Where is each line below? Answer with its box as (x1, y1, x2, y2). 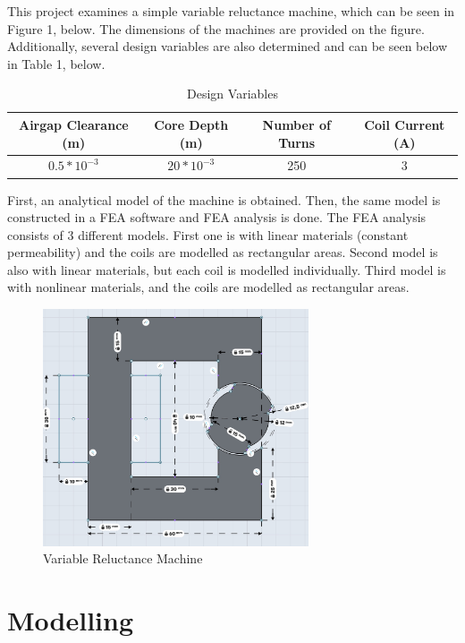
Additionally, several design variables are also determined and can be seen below (7, 37, 448, 56)
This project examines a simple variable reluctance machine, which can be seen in (7, 2, 455, 20)
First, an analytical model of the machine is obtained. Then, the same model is (7, 190, 441, 209)
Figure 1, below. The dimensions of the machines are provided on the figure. (7, 19, 425, 38)
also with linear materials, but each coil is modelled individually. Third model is (7, 260, 446, 279)
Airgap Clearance (18, 115, 129, 133)
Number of (262, 115, 331, 133)
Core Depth (154, 115, 229, 133)
